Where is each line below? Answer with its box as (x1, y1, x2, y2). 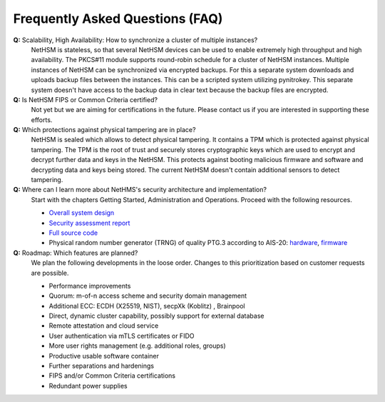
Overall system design (48, 208, 115, 217)
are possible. (31, 268, 69, 277)
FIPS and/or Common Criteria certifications (48, 371, 176, 380)
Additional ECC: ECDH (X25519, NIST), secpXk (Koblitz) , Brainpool (48, 301, 245, 310)
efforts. (31, 115, 53, 124)
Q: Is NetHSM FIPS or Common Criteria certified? (13, 95, 158, 104)
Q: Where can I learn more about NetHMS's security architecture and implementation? (13, 186, 267, 194)
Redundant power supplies (48, 381, 128, 390)
